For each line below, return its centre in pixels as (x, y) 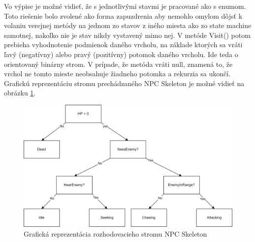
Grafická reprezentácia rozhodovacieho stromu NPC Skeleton (115, 233)
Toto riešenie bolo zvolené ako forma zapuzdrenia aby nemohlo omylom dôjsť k (123, 15)
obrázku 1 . (20, 93)
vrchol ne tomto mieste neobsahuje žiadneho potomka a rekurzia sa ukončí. (117, 74)
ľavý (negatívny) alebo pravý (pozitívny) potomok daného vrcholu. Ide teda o (121, 54)
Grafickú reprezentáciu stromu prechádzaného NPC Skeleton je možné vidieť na (124, 83)
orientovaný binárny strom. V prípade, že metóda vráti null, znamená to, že (118, 64)
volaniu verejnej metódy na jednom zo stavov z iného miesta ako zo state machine (128, 25)
